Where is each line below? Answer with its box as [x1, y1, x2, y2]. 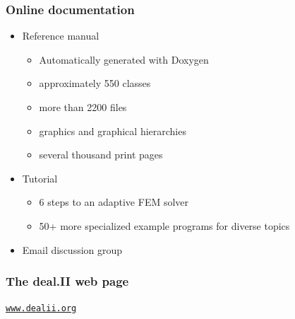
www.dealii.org [6, 303, 77, 314]
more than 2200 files [39, 100, 127, 114]
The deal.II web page [6, 272, 129, 290]
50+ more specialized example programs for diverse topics [39, 218, 290, 233]
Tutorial [22, 170, 58, 185]
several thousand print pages [39, 147, 163, 162]
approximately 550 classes [39, 76, 151, 91]
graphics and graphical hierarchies [39, 123, 186, 138]
